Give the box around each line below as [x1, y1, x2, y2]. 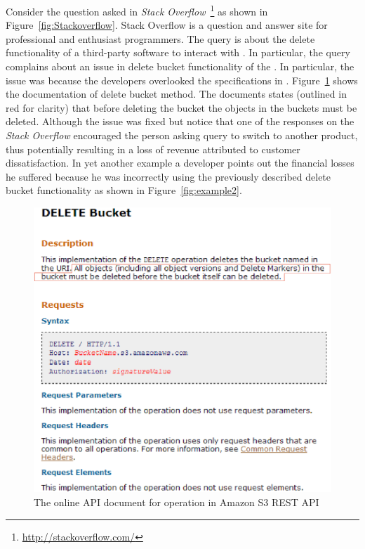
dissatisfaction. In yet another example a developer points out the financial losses [6, 155, 354, 170]
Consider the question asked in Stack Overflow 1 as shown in [6, 2, 268, 18]
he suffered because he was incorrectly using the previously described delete [6, 169, 331, 183]
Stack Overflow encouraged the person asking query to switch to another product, [6, 128, 358, 142]
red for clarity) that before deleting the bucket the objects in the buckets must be [6, 100, 357, 115]
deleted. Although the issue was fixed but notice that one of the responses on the [6, 114, 354, 129]
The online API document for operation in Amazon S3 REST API [34, 494, 319, 509]
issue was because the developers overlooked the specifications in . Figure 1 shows [6, 72, 358, 87]
